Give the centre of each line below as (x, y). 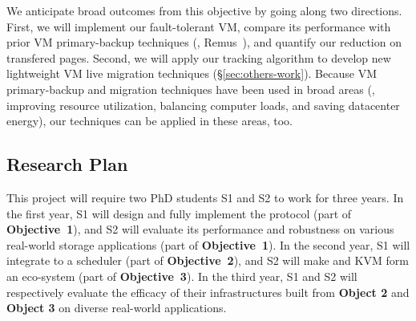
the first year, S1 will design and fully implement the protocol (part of (179, 213)
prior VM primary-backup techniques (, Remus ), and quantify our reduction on (204, 42)
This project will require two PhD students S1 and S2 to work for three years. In (205, 197)
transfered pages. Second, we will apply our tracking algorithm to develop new (199, 57)
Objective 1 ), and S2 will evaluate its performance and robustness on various (200, 229)
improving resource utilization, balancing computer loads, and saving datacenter (203, 105)
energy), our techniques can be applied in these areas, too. (149, 121)
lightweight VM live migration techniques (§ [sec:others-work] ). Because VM (192, 73)
